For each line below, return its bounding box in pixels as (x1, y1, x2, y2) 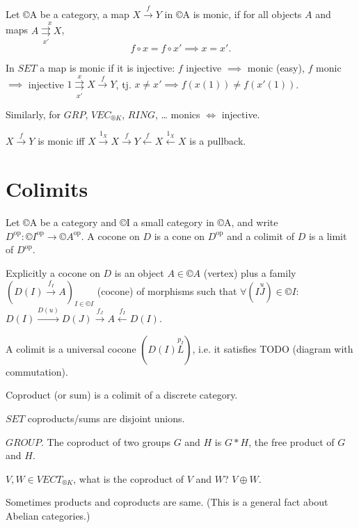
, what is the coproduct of (73, 471, 184, 486)
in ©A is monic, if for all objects (164, 6, 302, 21)
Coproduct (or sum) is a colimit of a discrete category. (6, 387, 238, 402)
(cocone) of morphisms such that (97, 283, 237, 298)
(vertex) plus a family (203, 265, 296, 280)
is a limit (308, 228, 347, 243)
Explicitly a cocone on (6, 265, 100, 280)
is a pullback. (189, 134, 246, 148)
